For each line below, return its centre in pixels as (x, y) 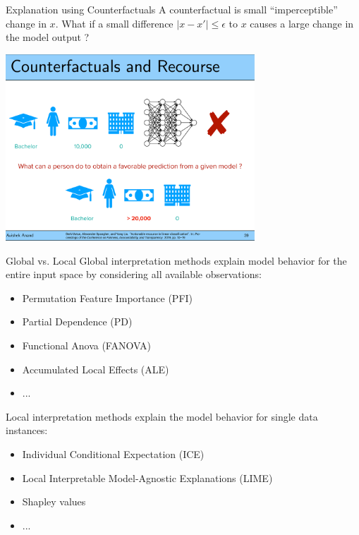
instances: (27, 430)
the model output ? (48, 37)
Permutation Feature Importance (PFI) (108, 297)
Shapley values (54, 501)
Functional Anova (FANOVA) (86, 345)
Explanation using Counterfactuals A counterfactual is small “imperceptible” (172, 9)
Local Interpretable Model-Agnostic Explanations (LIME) (147, 477)
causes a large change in (302, 23)
